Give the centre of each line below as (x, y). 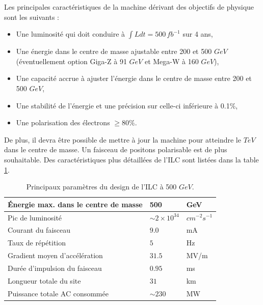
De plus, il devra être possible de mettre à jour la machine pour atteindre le (123, 139)
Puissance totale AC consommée (58, 293)
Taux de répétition (37, 243)
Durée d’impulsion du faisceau (55, 268)
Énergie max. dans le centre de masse (75, 204)
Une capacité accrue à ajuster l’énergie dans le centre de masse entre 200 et (134, 78)
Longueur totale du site (44, 280)
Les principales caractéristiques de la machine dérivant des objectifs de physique (129, 7)
